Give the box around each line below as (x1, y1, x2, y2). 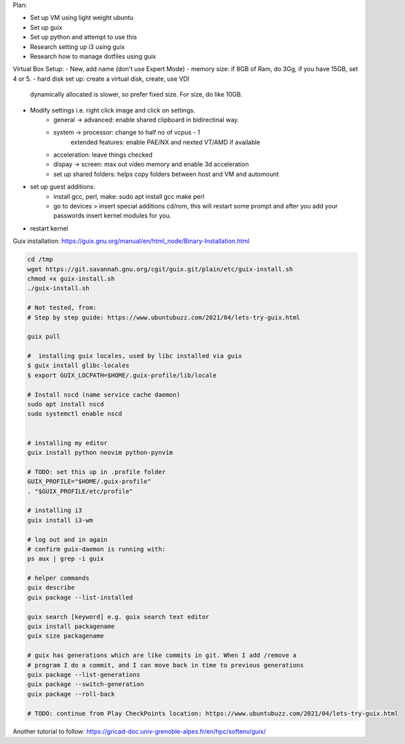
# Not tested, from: (27, 304, 97, 312)
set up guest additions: (30, 183, 96, 191)
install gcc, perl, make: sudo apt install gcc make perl (53, 192, 205, 200)
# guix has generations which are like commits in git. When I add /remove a (27, 652, 297, 659)
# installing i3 (27, 507, 83, 514)
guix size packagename (27, 632, 104, 640)
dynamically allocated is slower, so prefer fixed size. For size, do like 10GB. (30, 90, 243, 99)
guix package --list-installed (27, 594, 134, 601)
